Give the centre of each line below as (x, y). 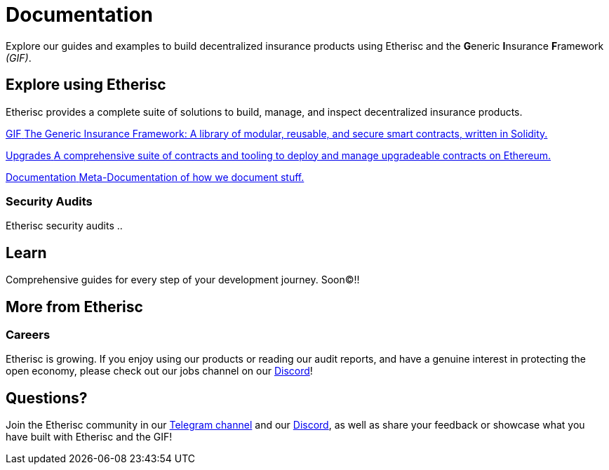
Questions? (47, 398)
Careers (28, 335)
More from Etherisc (74, 307)
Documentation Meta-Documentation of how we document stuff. (155, 177)
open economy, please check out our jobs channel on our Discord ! (159, 371)
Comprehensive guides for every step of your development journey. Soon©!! (183, 280)
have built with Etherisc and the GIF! (89, 437)
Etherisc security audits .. (64, 226)
